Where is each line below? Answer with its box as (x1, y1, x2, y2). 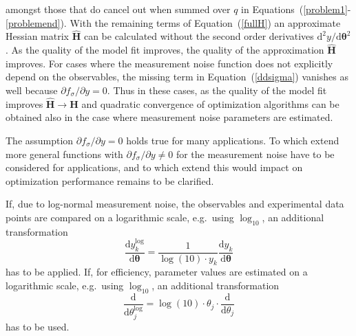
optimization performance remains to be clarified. (6, 173, 214, 188)
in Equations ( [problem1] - (241, 2, 351, 16)
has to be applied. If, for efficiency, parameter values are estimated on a (6, 265, 308, 279)
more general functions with (6, 146, 123, 161)
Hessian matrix (6, 29, 69, 43)
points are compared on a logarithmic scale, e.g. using (6, 210, 234, 224)
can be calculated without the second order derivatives (83, 29, 314, 43)
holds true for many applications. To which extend (126, 133, 339, 147)
